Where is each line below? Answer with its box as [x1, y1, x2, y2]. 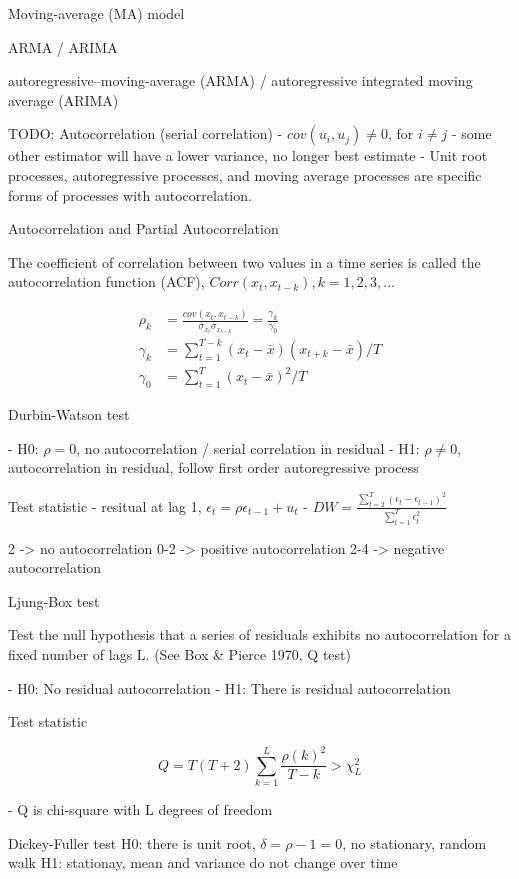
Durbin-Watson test [8, 404, 130, 425]
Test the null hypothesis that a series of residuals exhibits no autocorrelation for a [8, 624, 511, 645]
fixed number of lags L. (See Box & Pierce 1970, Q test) [8, 643, 351, 664]
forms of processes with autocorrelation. [8, 184, 252, 205]
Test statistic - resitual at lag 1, [8, 495, 202, 516]
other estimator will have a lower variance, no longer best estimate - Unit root [8, 145, 488, 166]
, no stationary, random [342, 832, 487, 853]
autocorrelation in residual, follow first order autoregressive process [8, 457, 419, 478]
